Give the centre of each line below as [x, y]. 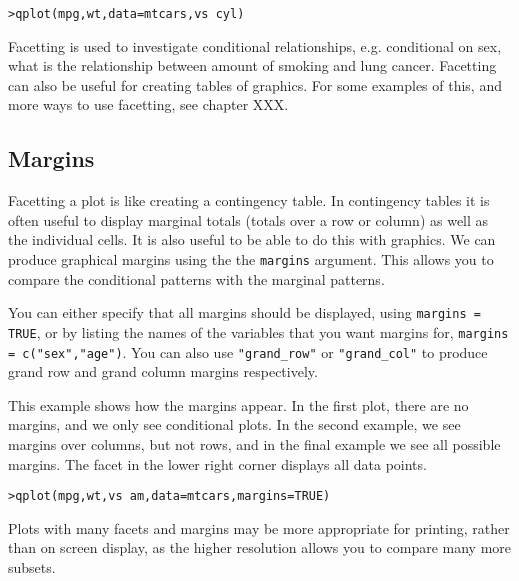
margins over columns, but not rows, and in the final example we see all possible [254, 444]
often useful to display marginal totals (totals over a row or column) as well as [248, 219]
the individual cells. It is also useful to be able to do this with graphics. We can [252, 239]
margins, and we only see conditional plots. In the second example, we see [234, 424]
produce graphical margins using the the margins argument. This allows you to [251, 259]
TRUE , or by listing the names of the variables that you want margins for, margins [258, 331]
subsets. [32, 567]
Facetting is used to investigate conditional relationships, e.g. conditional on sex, [255, 45]
